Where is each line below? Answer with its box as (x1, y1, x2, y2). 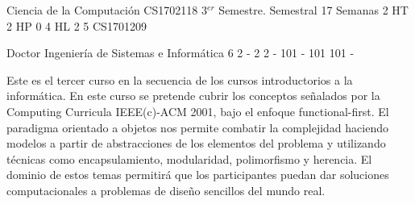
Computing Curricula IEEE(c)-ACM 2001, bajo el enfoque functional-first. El (6, 102, 389, 119)
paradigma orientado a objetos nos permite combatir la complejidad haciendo (6, 119, 388, 135)
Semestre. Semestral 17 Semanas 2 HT (218, 2, 409, 18)
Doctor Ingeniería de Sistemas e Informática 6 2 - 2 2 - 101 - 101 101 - (6, 44, 355, 61)
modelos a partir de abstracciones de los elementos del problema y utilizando (6, 135, 386, 152)
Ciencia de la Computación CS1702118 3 (6, 2, 207, 18)
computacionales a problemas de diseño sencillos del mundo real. (6, 181, 326, 198)
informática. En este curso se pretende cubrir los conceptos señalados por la (6, 87, 380, 104)
